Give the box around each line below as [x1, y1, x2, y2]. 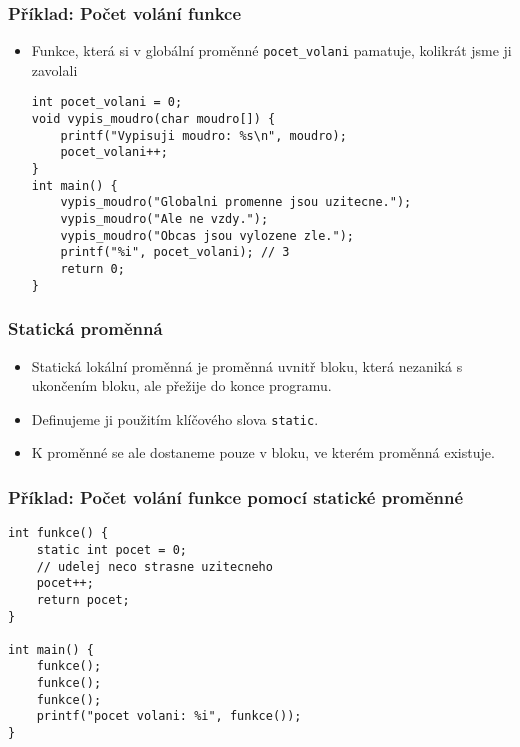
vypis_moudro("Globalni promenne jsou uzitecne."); [60, 195, 412, 210]
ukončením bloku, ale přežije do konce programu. [31, 375, 332, 396]
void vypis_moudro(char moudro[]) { [31, 112, 276, 127]
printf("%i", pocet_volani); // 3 [60, 245, 290, 260]
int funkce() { [8, 526, 109, 541]
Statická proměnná [8, 316, 163, 341]
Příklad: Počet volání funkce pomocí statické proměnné [8, 484, 464, 509]
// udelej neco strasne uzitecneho [36, 559, 273, 574]
